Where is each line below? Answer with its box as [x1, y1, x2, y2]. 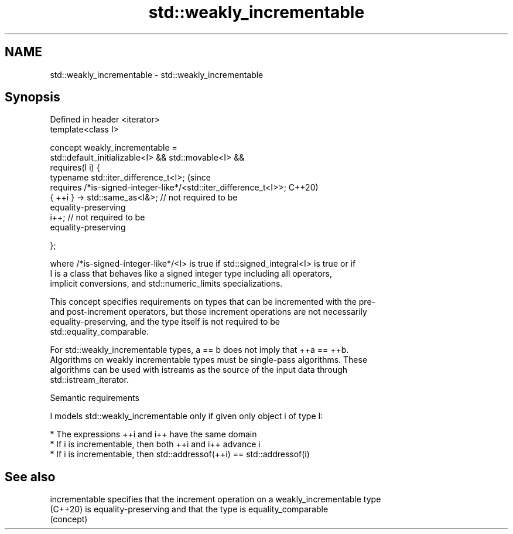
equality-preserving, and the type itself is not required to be [50, 317, 281, 327]
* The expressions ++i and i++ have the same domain [50, 429, 257, 440]
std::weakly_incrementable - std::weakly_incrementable [50, 69, 264, 80]
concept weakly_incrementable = [50, 142, 177, 153]
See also [5, 469, 56, 484]
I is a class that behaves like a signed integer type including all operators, [50, 268, 332, 279]
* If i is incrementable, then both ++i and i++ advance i [50, 439, 261, 450]
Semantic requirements [50, 393, 140, 403]
